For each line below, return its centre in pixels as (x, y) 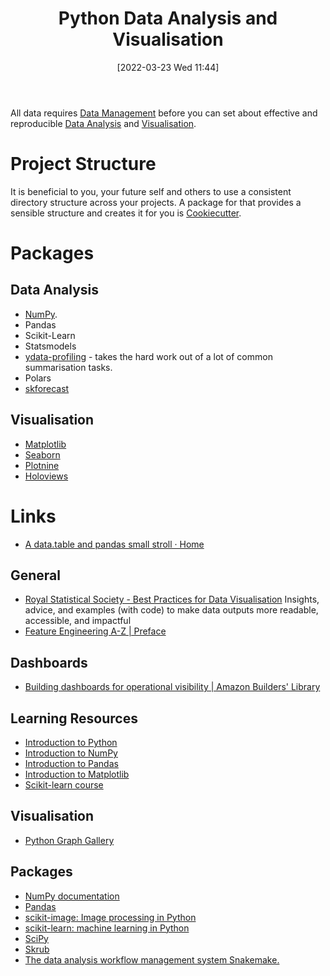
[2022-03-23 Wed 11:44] (168, 67)
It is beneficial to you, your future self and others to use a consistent (151, 191)
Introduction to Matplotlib (77, 774)
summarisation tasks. (68, 367)
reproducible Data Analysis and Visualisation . (103, 123)
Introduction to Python (71, 743)
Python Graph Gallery (69, 840)
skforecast (47, 388)
